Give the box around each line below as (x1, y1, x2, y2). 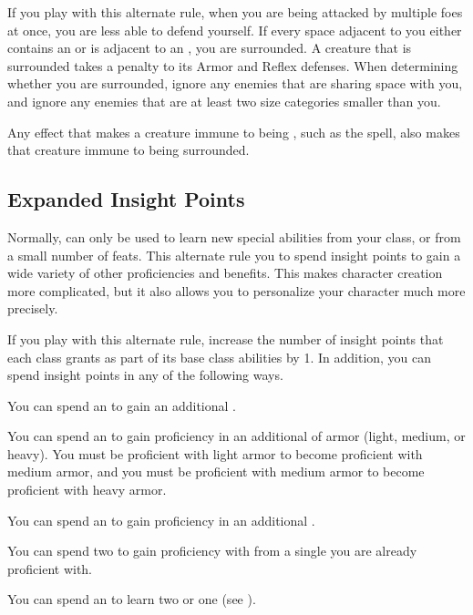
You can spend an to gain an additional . (7, 395, 236, 415)
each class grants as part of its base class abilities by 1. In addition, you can (7, 347, 432, 366)
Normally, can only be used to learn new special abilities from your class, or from (7, 227, 461, 246)
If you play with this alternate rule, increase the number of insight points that (7, 329, 444, 348)
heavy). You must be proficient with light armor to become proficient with (7, 444, 423, 463)
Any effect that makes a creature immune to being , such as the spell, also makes (7, 122, 460, 141)
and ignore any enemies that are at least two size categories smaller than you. (7, 91, 441, 110)
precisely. (7, 299, 58, 318)
